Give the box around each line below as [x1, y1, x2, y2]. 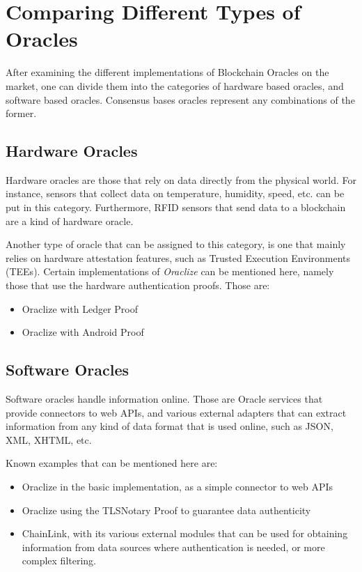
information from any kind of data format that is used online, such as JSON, [6, 419, 333, 433]
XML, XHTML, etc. [6, 432, 92, 447]
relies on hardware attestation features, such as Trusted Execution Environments [6, 250, 351, 265]
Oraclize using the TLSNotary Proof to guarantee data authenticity [22, 502, 311, 517]
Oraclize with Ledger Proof [22, 301, 138, 316]
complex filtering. [22, 553, 97, 568]
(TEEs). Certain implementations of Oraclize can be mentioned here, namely [6, 264, 334, 279]
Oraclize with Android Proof [22, 325, 144, 339]
